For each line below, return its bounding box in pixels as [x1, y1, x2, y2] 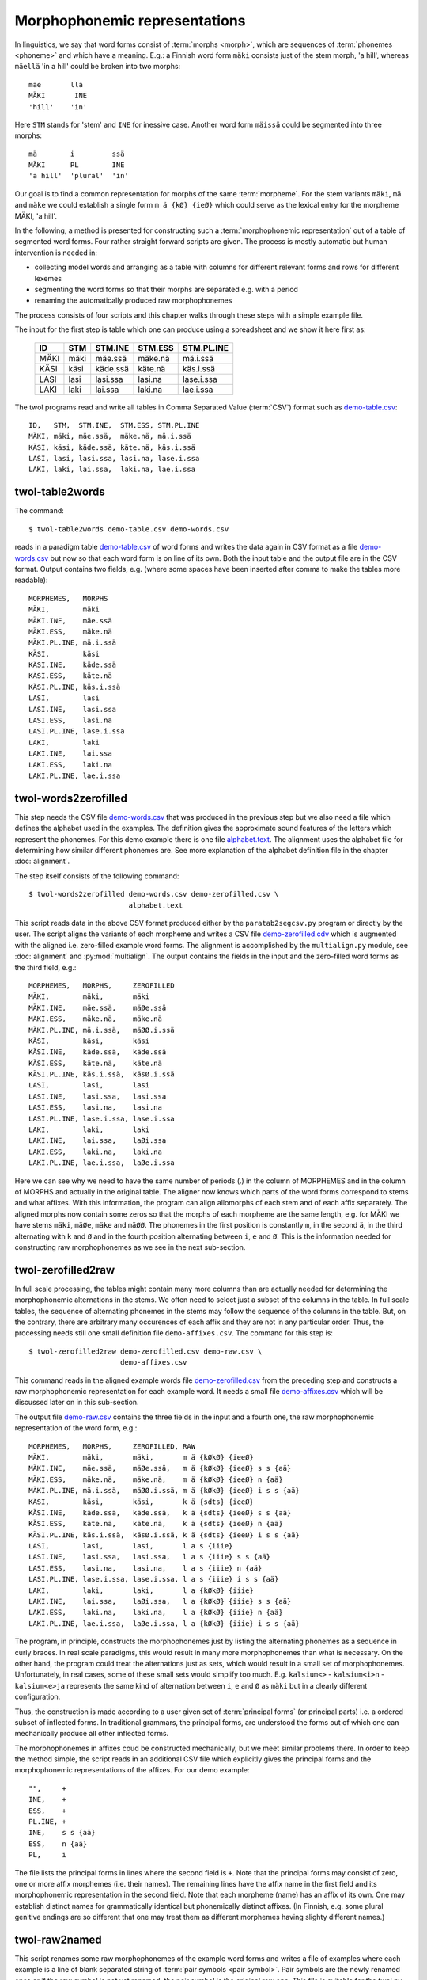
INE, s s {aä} [28, 1828, 96, 1837]
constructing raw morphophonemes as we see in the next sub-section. [14, 1242, 246, 1251]
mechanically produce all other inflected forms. [14, 1729, 169, 1738]
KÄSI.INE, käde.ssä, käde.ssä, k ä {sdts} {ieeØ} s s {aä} [28, 1508, 292, 1517]
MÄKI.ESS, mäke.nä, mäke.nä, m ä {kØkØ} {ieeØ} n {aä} [28, 1475, 284, 1484]
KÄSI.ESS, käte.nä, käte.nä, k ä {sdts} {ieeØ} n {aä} [28, 1519, 284, 1529]
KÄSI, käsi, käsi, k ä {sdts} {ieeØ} [28, 1497, 255, 1506]
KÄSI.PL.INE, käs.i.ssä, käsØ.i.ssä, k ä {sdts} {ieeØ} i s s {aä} [28, 1530, 300, 1540]
